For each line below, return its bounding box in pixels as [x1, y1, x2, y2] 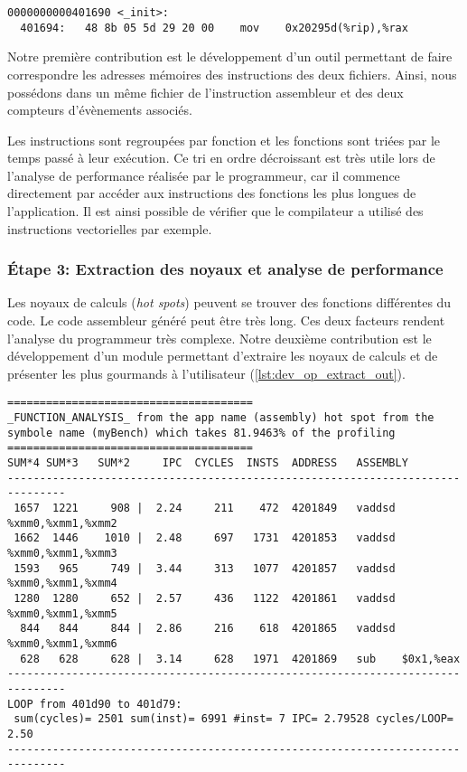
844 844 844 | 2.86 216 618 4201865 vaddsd [20, 622, 396, 635]
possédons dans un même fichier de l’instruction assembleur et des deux [7, 82, 404, 101]
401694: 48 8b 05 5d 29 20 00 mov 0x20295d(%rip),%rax [20, 21, 408, 34]
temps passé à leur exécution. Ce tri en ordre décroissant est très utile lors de [7, 148, 435, 167]
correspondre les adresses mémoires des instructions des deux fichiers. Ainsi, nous [7, 64, 457, 83]
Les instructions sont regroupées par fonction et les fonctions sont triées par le [7, 130, 441, 149]
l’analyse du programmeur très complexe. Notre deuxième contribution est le [7, 328, 432, 347]
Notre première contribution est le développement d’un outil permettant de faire [7, 47, 453, 66]
